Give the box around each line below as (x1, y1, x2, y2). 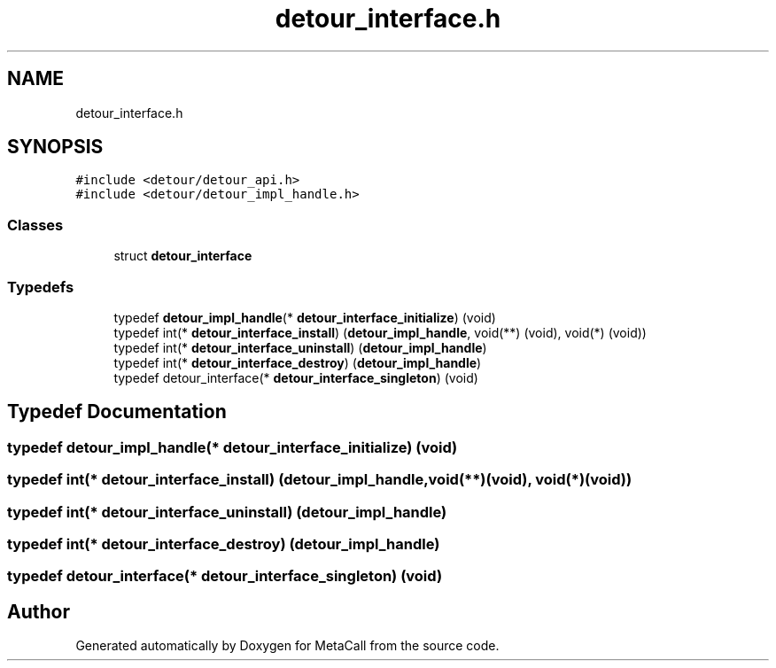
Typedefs (7, 277, 74, 296)
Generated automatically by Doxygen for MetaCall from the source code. (75, 638, 500, 654)
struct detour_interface (113, 248, 252, 264)
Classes (7, 215, 64, 234)
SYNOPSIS (7, 136, 104, 159)
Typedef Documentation (7, 400, 227, 423)
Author (7, 600, 70, 623)
